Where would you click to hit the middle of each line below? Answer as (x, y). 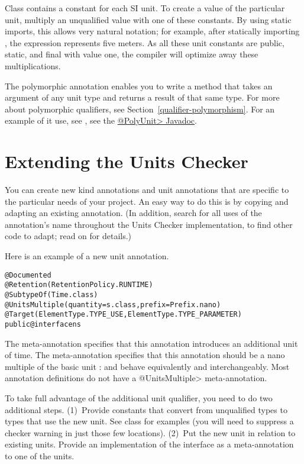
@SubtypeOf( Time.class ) (51, 294)
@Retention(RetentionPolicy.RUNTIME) (79, 285)
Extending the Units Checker (127, 161)
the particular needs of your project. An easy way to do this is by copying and (147, 201)
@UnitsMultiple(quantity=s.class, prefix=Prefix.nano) (113, 304)
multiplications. (33, 65)
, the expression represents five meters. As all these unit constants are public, (145, 42)
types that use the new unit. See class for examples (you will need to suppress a (149, 421)
